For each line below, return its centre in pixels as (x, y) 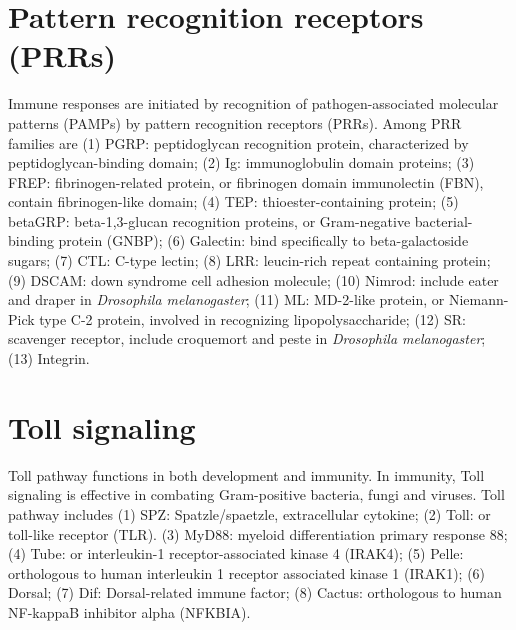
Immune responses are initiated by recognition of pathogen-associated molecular (253, 103)
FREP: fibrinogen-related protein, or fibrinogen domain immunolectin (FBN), (246, 181)
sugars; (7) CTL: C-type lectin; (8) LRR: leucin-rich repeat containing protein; (249, 260)
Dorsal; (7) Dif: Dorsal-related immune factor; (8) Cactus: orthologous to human (255, 592)
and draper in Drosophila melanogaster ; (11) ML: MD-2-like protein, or (226, 299)
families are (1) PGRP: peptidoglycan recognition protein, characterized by (238, 142)
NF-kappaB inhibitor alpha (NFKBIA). (129, 611)
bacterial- (443, 220)
